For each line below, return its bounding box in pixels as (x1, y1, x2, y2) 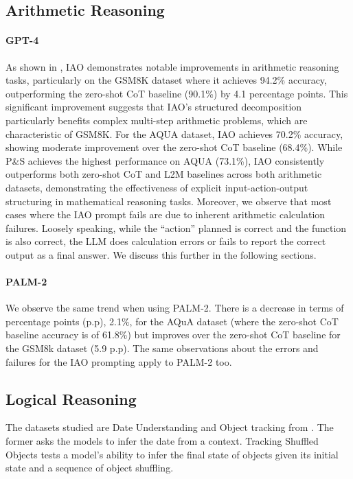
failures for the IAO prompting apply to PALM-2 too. (5, 354, 232, 369)
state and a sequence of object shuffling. (5, 460, 174, 475)
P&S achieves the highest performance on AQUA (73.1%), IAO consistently (5, 153, 325, 167)
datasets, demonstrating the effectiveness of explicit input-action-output (5, 180, 308, 194)
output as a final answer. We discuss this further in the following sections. (5, 247, 317, 261)
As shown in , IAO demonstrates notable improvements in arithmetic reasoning (5, 59, 339, 73)
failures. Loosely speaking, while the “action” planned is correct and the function (5, 220, 347, 235)
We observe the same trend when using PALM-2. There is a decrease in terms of (5, 301, 344, 315)
